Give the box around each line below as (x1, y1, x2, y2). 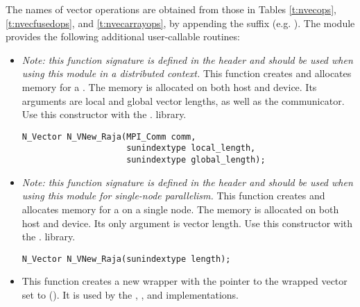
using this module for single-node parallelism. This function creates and (22, 188, 325, 203)
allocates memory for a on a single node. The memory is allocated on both (22, 201, 339, 216)
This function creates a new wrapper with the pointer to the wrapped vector (22, 274, 348, 288)
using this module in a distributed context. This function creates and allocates (22, 66, 352, 81)
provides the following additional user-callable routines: (6, 29, 240, 44)
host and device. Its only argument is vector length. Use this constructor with (22, 215, 353, 230)
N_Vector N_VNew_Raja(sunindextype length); (22, 254, 231, 264)
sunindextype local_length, (126, 143, 256, 153)
